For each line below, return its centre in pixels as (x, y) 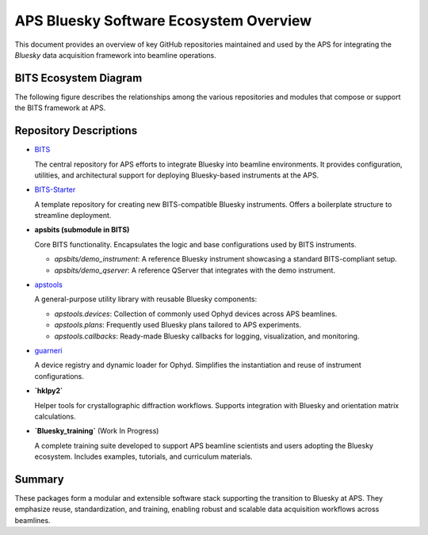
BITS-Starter (55, 189)
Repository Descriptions (76, 131)
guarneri (48, 350)
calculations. (55, 416)
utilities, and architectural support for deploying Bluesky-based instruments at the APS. (177, 175)
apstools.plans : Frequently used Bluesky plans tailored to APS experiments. (178, 325)
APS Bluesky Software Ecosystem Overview (163, 21)
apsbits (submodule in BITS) (82, 230)
